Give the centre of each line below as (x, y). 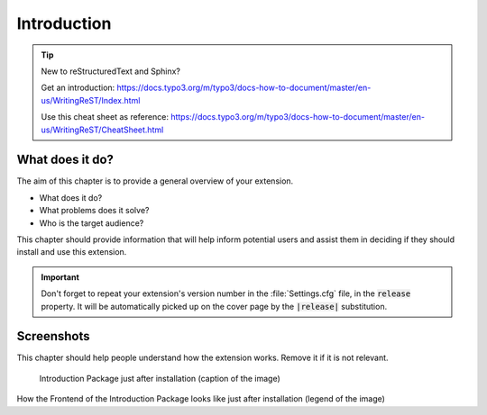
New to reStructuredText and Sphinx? (110, 71)
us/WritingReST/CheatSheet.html (102, 130)
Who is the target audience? (92, 223)
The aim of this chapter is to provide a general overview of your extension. (155, 181)
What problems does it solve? (94, 211)
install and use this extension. (72, 252)
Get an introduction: (78, 88)
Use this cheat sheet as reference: (105, 117)
